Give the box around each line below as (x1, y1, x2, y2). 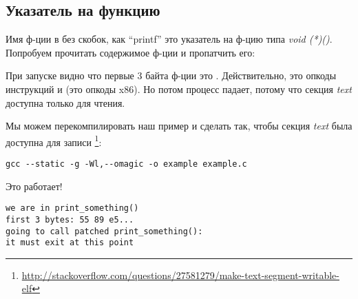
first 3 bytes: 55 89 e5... (6, 214, 134, 225)
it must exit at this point (6, 238, 134, 248)
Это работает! (6, 178, 63, 193)
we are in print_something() (6, 203, 139, 214)
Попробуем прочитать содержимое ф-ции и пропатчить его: (6, 45, 255, 59)
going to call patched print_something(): (6, 226, 203, 236)
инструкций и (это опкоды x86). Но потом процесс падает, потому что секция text (6, 81, 352, 96)
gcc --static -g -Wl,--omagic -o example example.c (6, 159, 247, 169)
